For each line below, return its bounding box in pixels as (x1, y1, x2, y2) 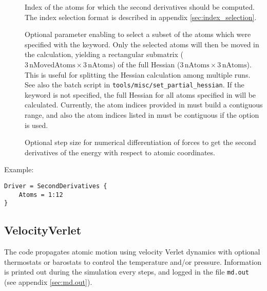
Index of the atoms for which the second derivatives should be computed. (25, 2, 255, 12)
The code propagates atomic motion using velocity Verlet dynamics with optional (4, 246, 260, 257)
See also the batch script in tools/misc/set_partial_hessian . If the (25, 79, 244, 90)
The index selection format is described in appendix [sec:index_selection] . (25, 11, 257, 22)
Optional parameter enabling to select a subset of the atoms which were (25, 29, 251, 40)
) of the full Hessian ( (112, 59, 180, 69)
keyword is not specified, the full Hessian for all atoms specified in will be (25, 89, 256, 100)
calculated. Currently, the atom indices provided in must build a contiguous (25, 99, 263, 110)
